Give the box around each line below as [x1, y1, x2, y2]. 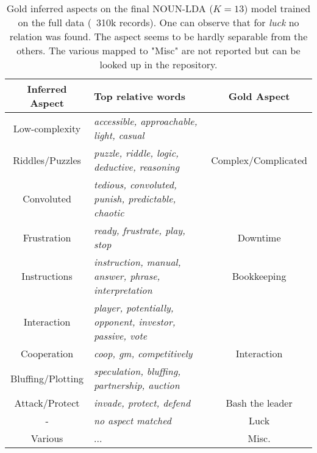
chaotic [94, 205, 124, 219]
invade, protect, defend [94, 396, 191, 410]
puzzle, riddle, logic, [94, 146, 179, 160]
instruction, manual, [94, 255, 181, 269]
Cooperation [20, 346, 74, 360]
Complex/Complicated [211, 152, 307, 167]
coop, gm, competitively [94, 346, 193, 360]
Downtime [237, 230, 281, 244]
